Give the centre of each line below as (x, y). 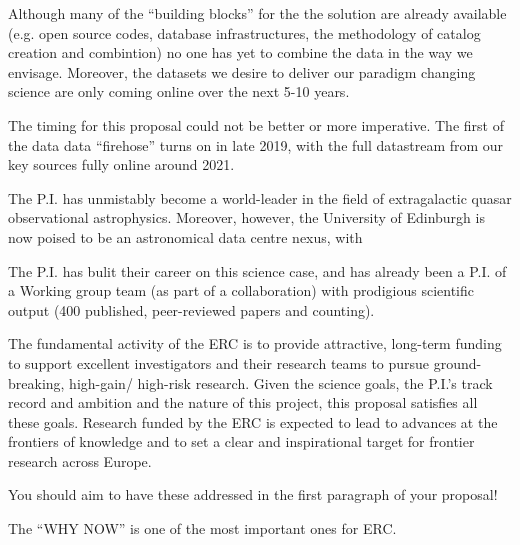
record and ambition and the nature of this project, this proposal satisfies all (243, 402)
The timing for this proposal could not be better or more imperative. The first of (256, 124)
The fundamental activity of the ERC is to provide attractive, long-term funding (255, 343)
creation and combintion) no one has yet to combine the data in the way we (240, 52)
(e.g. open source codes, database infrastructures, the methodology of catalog (244, 32)
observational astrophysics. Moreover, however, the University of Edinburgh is (246, 217)
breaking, (36, 382)
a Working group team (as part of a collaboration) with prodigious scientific (241, 290)
